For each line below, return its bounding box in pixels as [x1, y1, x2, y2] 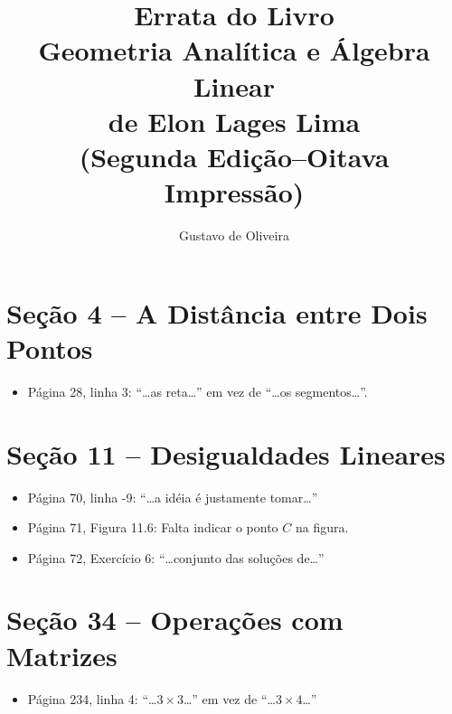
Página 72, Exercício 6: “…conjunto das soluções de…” [27, 548, 325, 567]
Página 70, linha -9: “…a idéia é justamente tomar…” [27, 487, 318, 506]
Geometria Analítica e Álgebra [38, 32, 430, 69]
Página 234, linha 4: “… [27, 689, 157, 708]
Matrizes [6, 636, 118, 673]
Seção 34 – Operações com [6, 601, 344, 638]
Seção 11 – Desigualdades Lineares [6, 435, 446, 472]
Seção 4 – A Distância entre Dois [6, 294, 428, 331]
